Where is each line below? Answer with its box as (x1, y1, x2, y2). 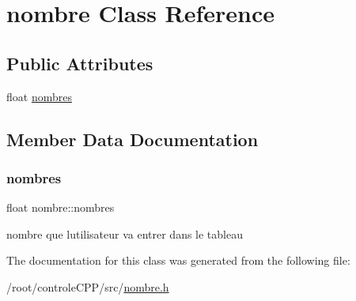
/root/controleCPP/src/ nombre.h (6, 278, 169, 295)
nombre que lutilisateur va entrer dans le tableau (6, 225, 243, 242)
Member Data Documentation (6, 126, 259, 151)
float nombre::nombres (6, 199, 115, 216)
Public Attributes (6, 51, 153, 75)
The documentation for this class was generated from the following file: (6, 252, 350, 269)
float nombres (6, 88, 72, 104)
